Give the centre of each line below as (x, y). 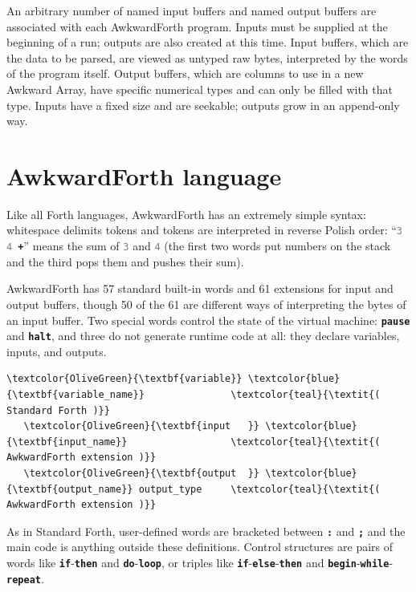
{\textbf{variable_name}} (75, 395)
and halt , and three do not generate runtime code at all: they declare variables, (203, 336)
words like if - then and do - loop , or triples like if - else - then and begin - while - (200, 563)
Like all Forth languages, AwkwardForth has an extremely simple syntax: (186, 214)
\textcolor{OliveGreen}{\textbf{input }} (141, 426)
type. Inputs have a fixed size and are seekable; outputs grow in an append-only (203, 105)
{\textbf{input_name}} (67, 442)
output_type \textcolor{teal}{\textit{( (259, 489)
